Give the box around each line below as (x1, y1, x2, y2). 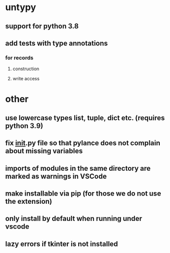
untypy (5, 2, 37, 13)
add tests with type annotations (5, 39, 108, 47)
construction (12, 66, 40, 72)
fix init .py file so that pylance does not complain (5, 139, 161, 147)
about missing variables (5, 147, 83, 155)
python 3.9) (5, 121, 44, 130)
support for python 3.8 (5, 22, 79, 30)
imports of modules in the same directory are (5, 164, 151, 173)
